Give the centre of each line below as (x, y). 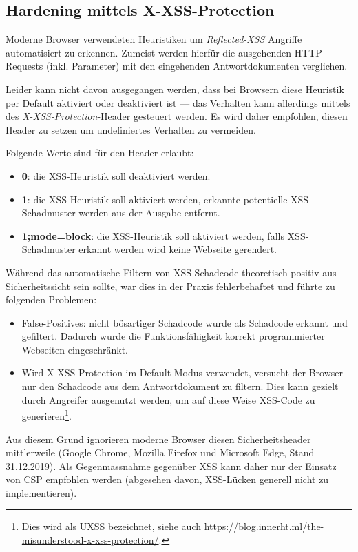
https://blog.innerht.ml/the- (264, 526)
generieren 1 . (46, 415)
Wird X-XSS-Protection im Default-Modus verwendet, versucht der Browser (182, 372)
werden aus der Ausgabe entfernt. (149, 213)
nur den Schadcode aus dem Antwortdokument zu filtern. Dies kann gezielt (180, 386)
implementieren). (41, 492)
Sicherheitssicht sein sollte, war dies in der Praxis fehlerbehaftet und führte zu (170, 286)
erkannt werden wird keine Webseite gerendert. (178, 249)
